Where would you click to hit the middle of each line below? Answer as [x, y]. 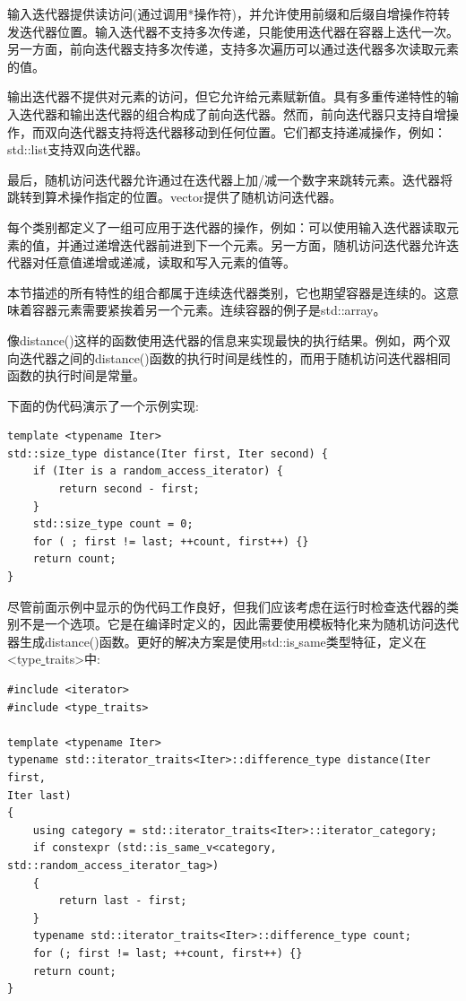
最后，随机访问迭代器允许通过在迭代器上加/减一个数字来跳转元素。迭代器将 [230, 179]
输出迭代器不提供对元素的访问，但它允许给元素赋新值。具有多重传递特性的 [227, 96]
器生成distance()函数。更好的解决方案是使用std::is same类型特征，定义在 [217, 641]
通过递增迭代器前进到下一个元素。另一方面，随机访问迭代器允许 [258, 244]
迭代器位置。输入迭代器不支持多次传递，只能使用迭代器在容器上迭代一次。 [239, 31]
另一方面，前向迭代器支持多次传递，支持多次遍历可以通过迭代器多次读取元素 [233, 49]
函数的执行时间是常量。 [76, 375]
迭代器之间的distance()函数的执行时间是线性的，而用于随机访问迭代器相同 [235, 357]
